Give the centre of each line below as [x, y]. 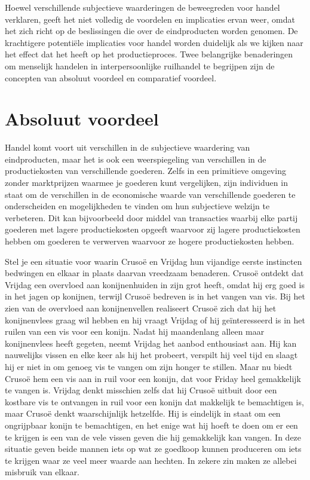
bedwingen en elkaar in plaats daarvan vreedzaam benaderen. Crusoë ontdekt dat [154, 273]
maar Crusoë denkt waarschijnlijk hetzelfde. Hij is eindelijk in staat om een [143, 413]
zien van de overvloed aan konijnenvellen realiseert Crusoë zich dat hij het [141, 308]
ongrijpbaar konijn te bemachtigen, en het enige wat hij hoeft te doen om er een [151, 425]
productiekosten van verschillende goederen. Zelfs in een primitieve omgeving [145, 171]
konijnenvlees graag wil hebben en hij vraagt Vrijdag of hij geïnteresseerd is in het [155, 320]
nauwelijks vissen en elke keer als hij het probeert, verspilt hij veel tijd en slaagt [151, 355]
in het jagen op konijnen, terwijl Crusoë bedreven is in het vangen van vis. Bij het [155, 296]
